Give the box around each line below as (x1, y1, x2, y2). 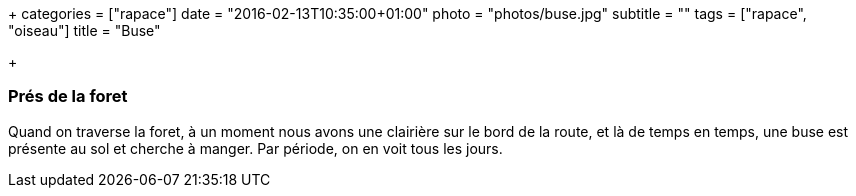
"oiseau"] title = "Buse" (8, 22, 161, 39)
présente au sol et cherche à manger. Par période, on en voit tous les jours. (8, 139, 503, 157)
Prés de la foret (8, 86, 128, 107)
